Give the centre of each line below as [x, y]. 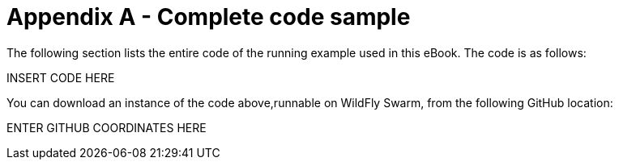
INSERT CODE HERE [61, 77]
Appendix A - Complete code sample [209, 17]
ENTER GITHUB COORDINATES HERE [107, 127]
